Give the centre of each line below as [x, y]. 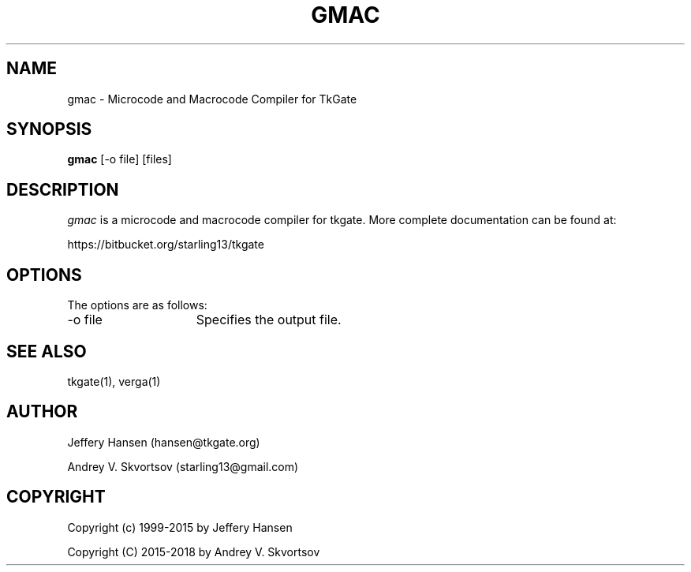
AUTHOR [42, 412]
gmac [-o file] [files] [120, 159]
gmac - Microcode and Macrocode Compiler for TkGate [212, 99]
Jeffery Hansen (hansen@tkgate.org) [164, 442]
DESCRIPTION [63, 189]
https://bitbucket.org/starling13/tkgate [166, 245]
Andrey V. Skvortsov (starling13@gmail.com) [183, 466]
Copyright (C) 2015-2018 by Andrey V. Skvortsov [194, 551]
